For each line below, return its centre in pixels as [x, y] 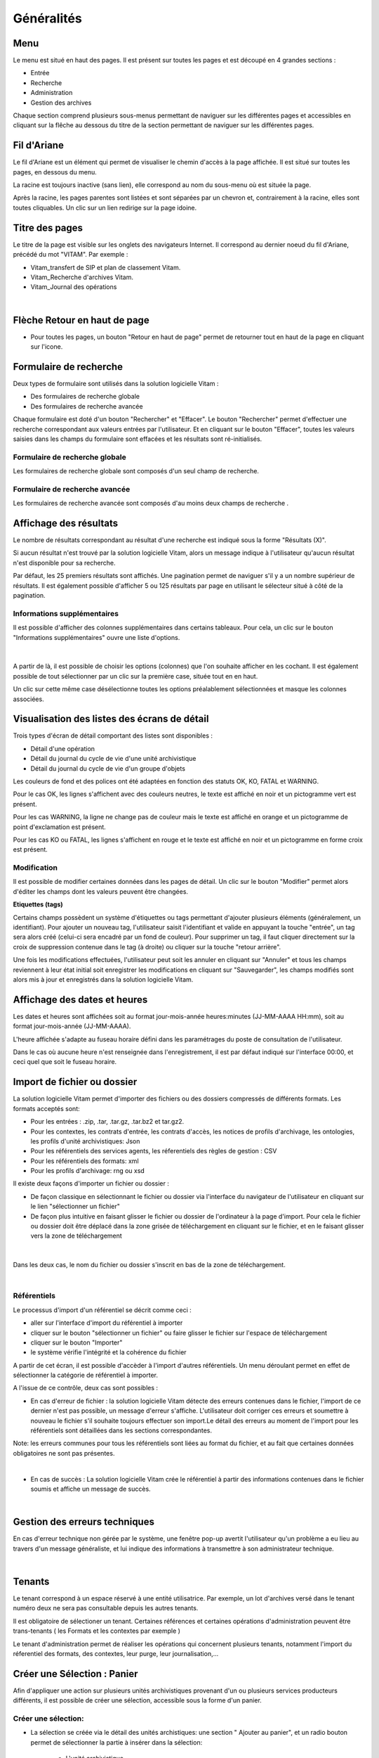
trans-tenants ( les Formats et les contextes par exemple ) [97, 1631]
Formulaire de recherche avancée [72, 489]
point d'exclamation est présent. [60, 827]
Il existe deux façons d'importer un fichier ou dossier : [91, 1183]
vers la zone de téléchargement [76, 1236]
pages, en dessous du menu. [55, 172]
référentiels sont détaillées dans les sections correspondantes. [121, 1430]
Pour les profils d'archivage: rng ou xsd [88, 1171]
